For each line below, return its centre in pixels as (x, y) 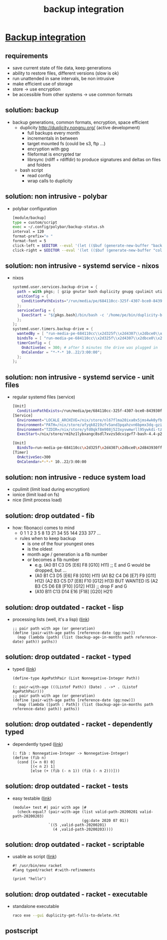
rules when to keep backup (48, 539)
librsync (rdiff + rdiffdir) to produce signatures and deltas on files (94, 159)
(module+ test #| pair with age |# (49, 807)
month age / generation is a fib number (67, 555)
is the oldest (40, 549)
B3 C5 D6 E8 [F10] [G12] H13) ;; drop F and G (81, 586)
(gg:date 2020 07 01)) (105, 820)
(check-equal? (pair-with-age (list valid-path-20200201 (78, 812)
